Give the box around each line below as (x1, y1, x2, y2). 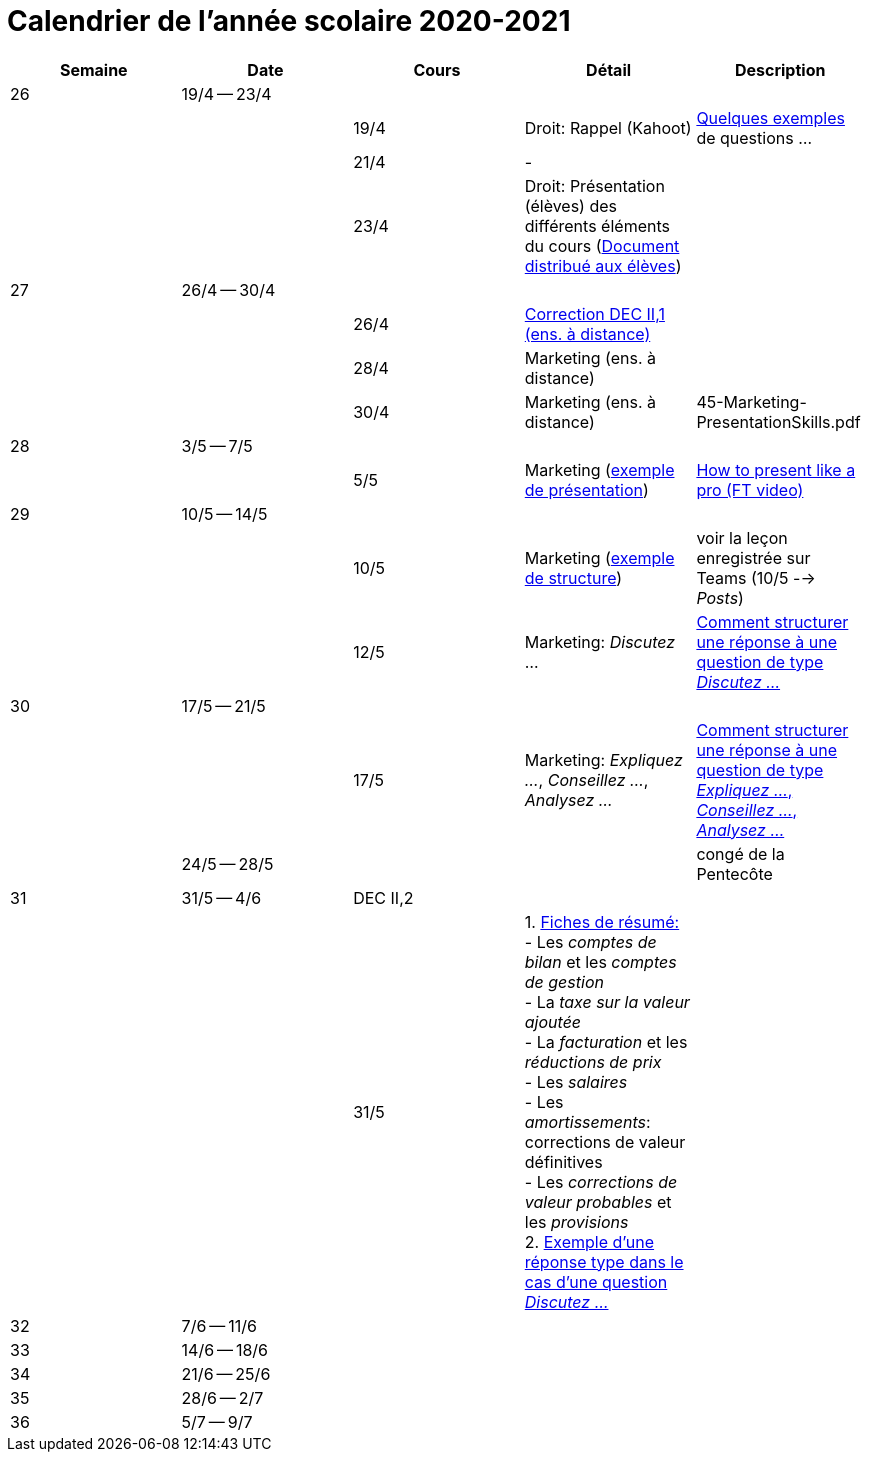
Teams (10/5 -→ (696, 567, 816, 588)
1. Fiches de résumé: (524, 911, 680, 932)
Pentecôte (696, 863, 773, 884)
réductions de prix (524, 1051, 662, 1072)
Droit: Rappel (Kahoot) (524, 117, 692, 138)
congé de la (696, 843, 785, 864)
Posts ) (696, 587, 744, 608)
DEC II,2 (353, 887, 414, 908)
